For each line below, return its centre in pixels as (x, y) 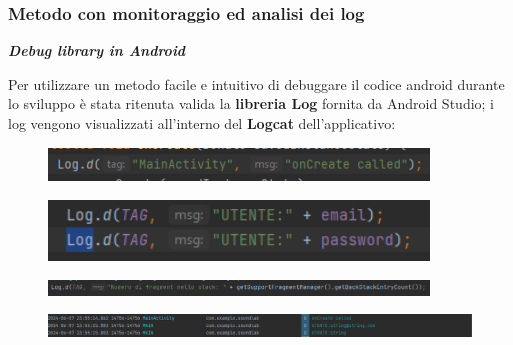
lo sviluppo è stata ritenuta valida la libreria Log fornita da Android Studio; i (251, 103)
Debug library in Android (97, 50)
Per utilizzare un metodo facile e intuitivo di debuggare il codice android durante (256, 83)
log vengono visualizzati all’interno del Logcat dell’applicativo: (202, 123)
